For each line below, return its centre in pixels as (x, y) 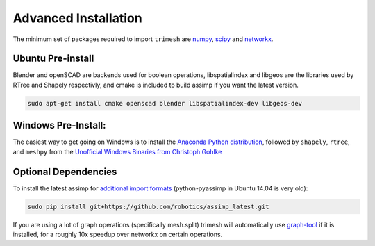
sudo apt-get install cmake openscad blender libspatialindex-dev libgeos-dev (165, 103)
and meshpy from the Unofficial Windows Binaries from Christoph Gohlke (117, 151)
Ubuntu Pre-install (53, 59)
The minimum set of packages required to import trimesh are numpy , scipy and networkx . (143, 39)
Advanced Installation (77, 18)
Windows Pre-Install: (60, 125)
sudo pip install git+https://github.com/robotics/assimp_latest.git (148, 206)
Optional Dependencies (65, 171)
